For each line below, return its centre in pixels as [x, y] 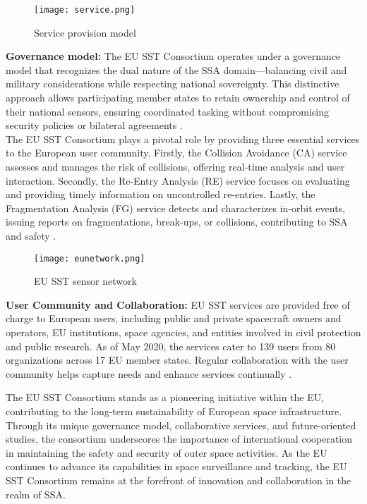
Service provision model [85, 32]
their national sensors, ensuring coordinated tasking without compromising [168, 111]
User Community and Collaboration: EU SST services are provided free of [178, 304]
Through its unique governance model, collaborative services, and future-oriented [181, 425]
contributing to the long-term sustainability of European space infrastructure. [174, 411]
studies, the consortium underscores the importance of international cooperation [179, 439]
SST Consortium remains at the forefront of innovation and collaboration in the [179, 480]
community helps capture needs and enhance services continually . [149, 373]
